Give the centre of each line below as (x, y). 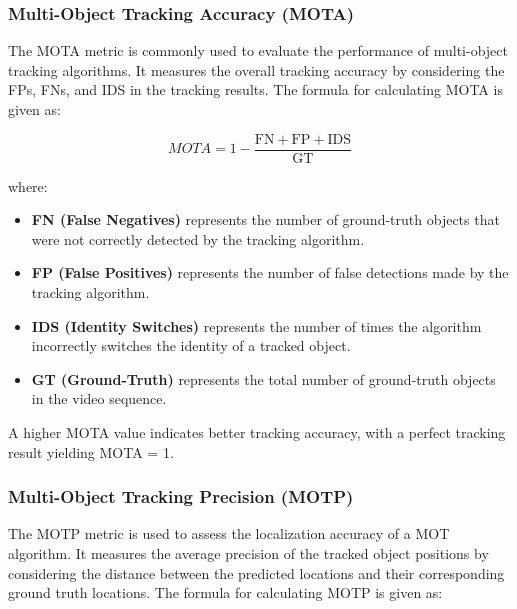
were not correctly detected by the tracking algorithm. (198, 238)
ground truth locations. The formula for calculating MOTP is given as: (225, 592)
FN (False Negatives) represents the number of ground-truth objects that (265, 219)
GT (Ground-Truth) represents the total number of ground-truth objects (263, 378)
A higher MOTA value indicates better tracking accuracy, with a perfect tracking (257, 432)
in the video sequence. (99, 398)
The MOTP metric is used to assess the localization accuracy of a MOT (229, 533)
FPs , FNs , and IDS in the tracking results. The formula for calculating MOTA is (255, 89)
